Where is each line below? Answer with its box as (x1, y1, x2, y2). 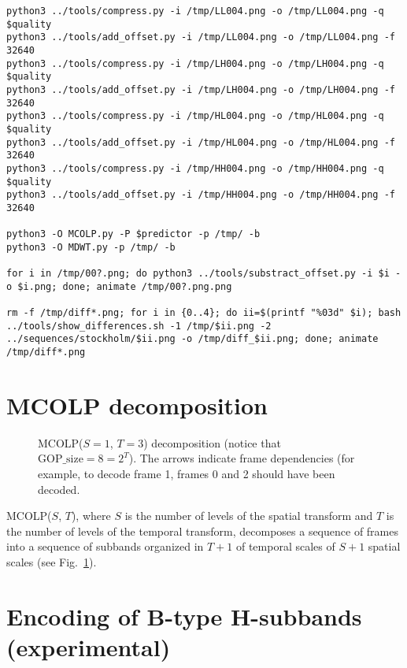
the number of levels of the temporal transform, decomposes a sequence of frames (6, 522, 398, 539)
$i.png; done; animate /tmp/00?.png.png (17, 280, 232, 292)
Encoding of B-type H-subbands (6, 599, 362, 632)
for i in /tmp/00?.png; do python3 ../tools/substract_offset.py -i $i (6, 268, 390, 280)
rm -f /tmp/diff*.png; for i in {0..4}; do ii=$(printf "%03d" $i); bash (6, 307, 401, 319)
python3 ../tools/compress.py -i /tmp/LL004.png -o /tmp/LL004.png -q (6, 6, 384, 17)
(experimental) (6, 630, 171, 662)
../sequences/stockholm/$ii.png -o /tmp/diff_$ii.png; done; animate (6, 333, 379, 345)
